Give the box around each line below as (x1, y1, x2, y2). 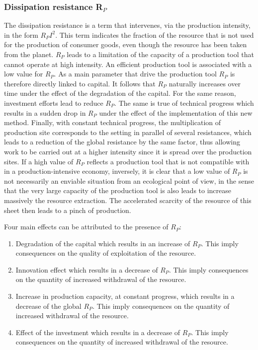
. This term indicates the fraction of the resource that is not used (55, 29, 254, 40)
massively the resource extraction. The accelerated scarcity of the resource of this (4, 195, 252, 205)
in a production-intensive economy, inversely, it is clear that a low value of (4, 166, 230, 176)
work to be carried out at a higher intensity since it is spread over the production (4, 146, 252, 156)
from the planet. (4, 49, 54, 59)
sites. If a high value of (4, 156, 74, 166)
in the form (4, 29, 38, 40)
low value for (4, 69, 43, 79)
